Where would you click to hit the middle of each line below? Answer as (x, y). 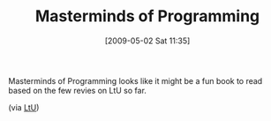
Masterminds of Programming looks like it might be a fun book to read (135, 80)
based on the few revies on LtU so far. (78, 90)
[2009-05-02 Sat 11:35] (147, 41)
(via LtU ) (24, 107)
